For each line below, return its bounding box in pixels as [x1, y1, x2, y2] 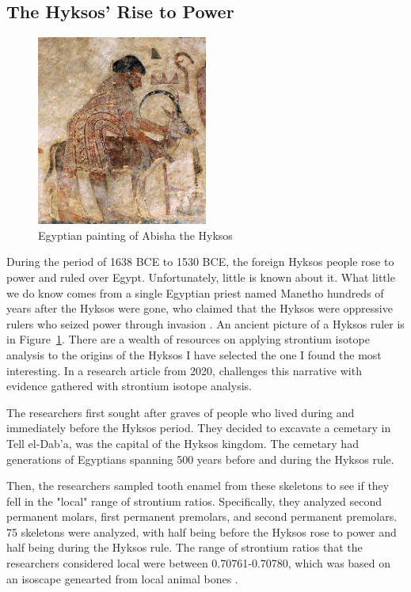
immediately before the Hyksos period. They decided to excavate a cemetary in [6, 419, 391, 436]
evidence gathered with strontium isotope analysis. [6, 378, 252, 394]
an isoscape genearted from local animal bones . [6, 570, 238, 586]
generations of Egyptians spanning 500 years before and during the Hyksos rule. [6, 450, 394, 467]
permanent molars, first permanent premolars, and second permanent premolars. [6, 508, 398, 525]
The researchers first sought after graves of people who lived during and [6, 404, 355, 420]
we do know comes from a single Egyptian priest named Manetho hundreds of [6, 284, 384, 301]
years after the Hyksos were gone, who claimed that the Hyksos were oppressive [6, 300, 393, 317]
